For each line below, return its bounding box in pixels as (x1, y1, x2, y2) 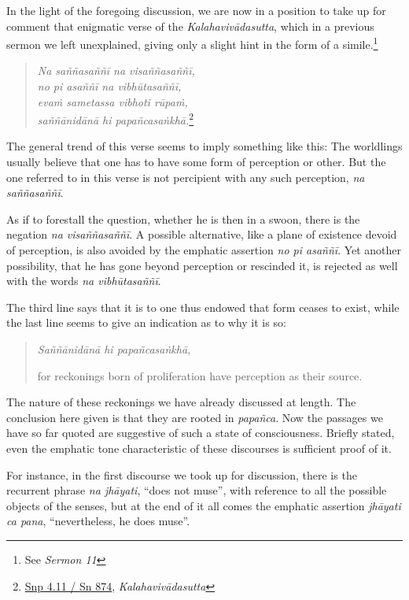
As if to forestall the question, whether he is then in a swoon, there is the (6, 210, 360, 227)
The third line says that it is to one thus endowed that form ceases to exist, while (6, 298, 400, 315)
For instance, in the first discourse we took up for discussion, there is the (6, 466, 357, 483)
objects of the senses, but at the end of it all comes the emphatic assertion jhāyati (6, 497, 401, 513)
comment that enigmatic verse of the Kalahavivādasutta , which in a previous (6, 17, 374, 34)
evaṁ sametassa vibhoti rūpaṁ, (37, 93, 188, 109)
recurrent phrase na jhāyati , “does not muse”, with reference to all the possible (6, 482, 387, 498)
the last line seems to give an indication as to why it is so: (6, 314, 286, 331)
